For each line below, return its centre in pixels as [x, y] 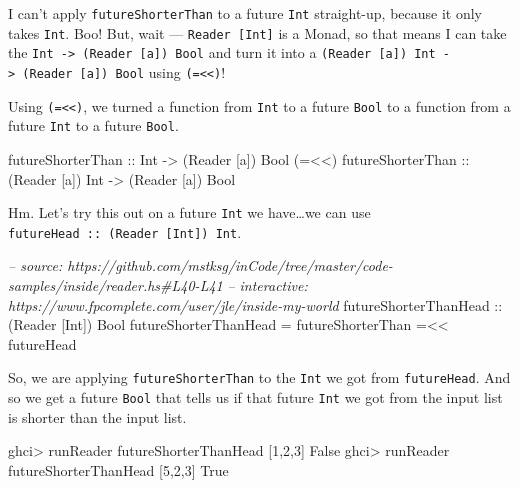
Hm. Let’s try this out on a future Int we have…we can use [189, 212]
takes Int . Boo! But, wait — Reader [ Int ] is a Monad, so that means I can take [257, 32]
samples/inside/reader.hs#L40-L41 [115, 285]
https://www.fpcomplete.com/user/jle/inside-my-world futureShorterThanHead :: [255, 304]
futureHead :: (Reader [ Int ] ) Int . [125, 231]
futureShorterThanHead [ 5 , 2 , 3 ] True [118, 469]
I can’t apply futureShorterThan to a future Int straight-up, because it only [245, 13]
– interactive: [267, 285]
